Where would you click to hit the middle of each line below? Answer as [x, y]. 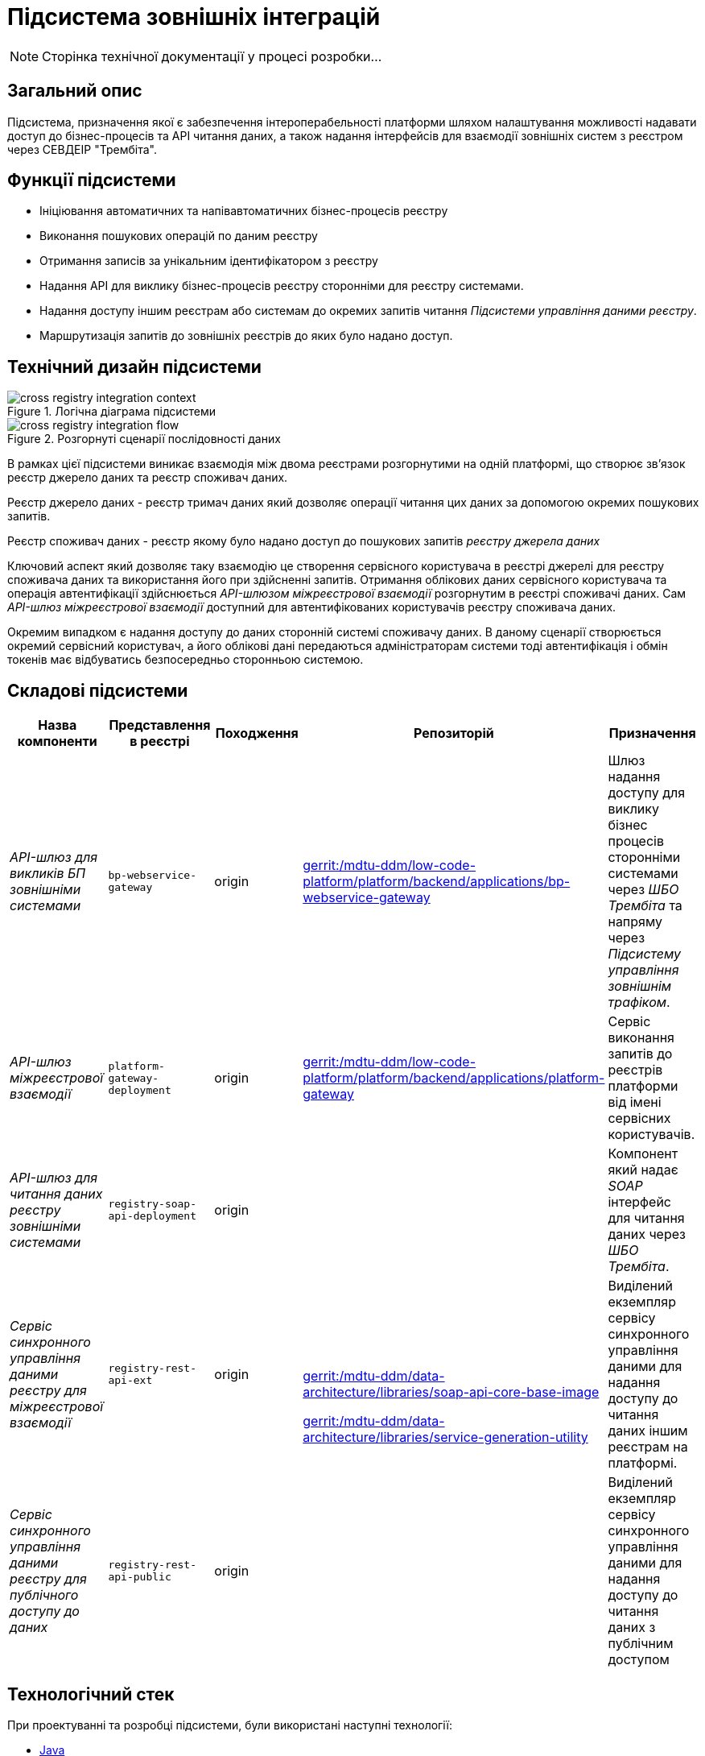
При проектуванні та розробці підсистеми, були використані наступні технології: [230, 1725]
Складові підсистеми [98, 690]
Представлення [160, 725]
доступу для [647, 793]
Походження [257, 733]
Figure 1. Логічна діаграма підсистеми [112, 412]
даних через [647, 1234]
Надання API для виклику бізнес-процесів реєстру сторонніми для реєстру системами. [282, 286]
